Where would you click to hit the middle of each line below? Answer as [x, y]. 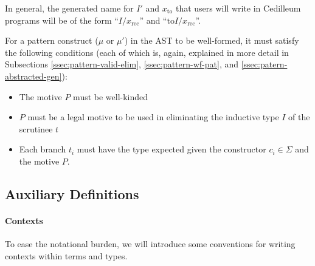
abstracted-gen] [33, 76]
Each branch [43, 149]
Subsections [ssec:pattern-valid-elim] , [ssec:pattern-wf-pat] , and [122, 64]
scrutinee [36, 128]
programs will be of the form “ [62, 20]
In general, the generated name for [69, 8]
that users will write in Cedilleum [238, 8]
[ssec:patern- [264, 64]
